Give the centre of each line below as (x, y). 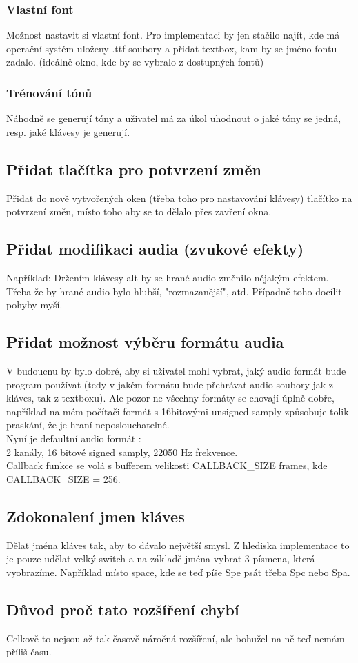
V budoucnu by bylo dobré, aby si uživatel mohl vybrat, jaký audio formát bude (176, 370)
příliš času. (29, 652)
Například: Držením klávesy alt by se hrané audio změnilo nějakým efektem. (168, 277)
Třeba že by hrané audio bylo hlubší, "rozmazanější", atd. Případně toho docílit (174, 291)
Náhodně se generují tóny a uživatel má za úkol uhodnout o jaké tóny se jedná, (174, 118)
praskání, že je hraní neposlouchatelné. (88, 425)
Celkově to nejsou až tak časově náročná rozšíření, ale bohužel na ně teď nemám (176, 638)
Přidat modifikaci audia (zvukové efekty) (155, 249)
